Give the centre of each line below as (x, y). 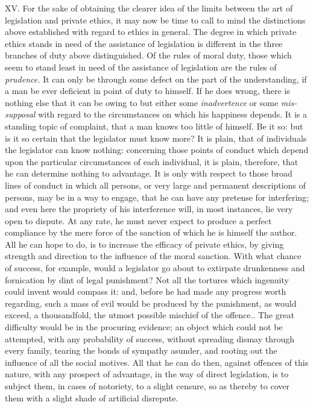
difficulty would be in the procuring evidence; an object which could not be (144, 327)
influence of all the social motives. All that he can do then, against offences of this (157, 362)
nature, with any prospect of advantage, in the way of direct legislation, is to (147, 374)
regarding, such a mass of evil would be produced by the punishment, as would (151, 303)
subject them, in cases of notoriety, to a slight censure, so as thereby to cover (147, 386)
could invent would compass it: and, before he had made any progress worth (146, 291)
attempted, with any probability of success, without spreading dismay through (150, 338)
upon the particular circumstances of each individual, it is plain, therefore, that (152, 161)
